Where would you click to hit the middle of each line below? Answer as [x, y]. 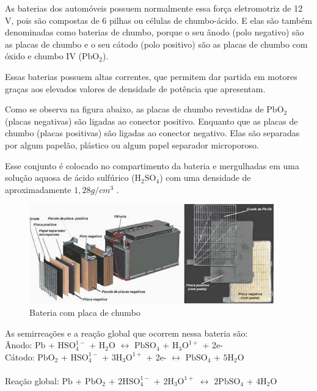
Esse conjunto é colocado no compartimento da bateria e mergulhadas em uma [152, 165]
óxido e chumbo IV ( [43, 56]
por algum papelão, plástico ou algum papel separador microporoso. [132, 144]
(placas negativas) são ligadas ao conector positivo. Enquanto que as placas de [151, 121]
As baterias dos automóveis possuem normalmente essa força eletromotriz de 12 [154, 8]
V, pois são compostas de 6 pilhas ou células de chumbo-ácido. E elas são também [158, 20]
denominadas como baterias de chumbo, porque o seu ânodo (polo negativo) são [155, 32]
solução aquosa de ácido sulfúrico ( [70, 177]
